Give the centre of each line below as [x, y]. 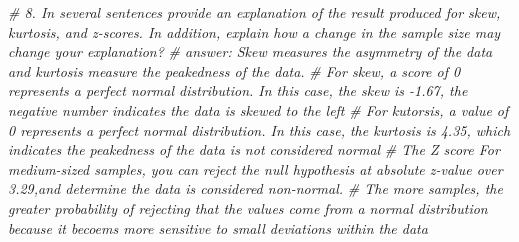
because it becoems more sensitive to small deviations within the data [218, 227]
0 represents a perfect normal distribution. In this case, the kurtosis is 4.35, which [259, 129]
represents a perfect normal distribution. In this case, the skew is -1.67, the [238, 90]
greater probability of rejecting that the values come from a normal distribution [248, 207]
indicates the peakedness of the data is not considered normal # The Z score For [254, 149]
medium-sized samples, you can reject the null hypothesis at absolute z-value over [255, 168]
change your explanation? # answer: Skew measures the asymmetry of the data [250, 51]
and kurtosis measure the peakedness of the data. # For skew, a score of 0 [234, 70]
